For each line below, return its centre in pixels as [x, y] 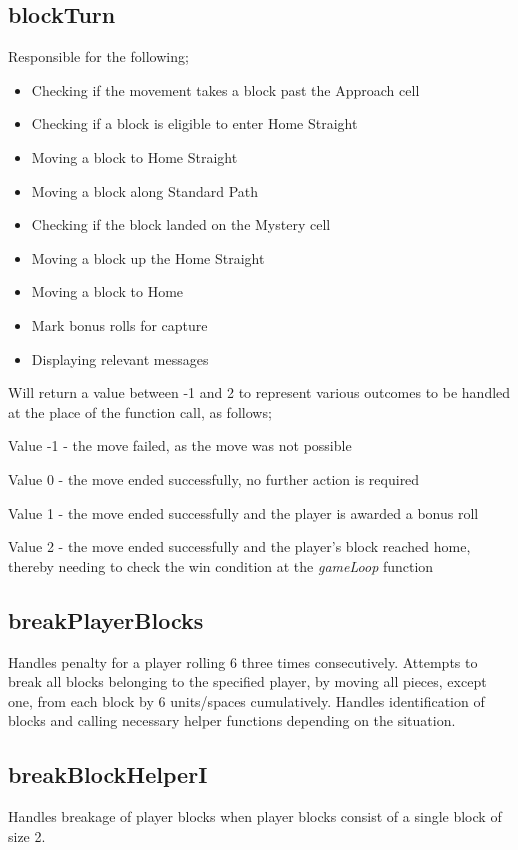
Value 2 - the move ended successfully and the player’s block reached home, [239, 546]
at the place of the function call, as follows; [140, 411]
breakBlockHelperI [108, 774]
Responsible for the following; [98, 56]
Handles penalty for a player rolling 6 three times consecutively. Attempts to [243, 661]
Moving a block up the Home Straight [148, 257]
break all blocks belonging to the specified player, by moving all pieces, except [247, 681]
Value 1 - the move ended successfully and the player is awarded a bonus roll [243, 512]
